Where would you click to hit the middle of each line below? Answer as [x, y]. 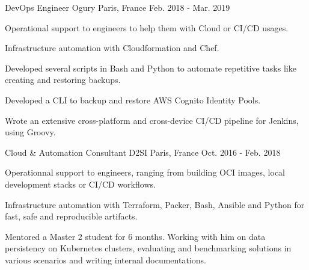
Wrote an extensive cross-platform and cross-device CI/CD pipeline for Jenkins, [152, 120]
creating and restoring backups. [63, 80]
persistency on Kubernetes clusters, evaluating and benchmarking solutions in [148, 248]
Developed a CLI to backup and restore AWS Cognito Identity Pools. [133, 100]
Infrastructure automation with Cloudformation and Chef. [112, 48]
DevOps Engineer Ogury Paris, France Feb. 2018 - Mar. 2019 [118, 7]
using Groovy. [30, 132]
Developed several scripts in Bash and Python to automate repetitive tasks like [151, 68]
